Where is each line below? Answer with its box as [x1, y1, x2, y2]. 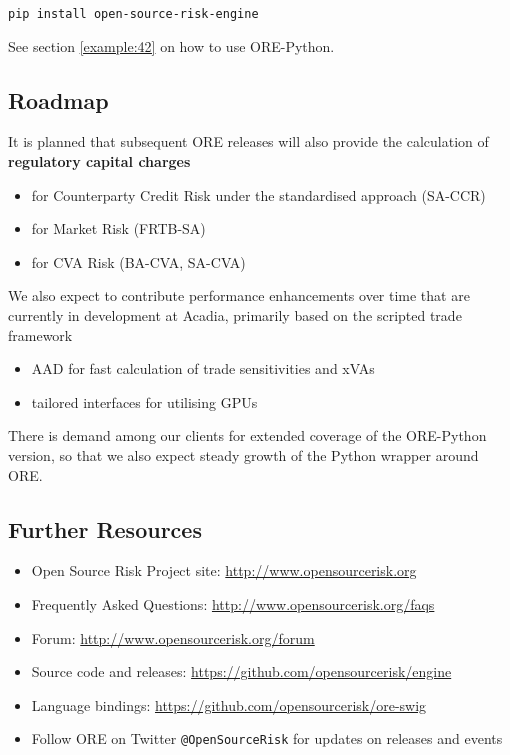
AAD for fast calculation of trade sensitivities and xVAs [31, 358, 375, 379]
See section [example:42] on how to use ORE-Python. [8, 35, 335, 56]
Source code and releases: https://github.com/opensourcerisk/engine [31, 661, 452, 682]
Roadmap [8, 84, 109, 115]
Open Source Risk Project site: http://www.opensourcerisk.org [31, 560, 417, 581]
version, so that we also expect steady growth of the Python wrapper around [8, 444, 479, 465]
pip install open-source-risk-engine [8, 7, 259, 21]
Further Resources [8, 513, 202, 544]
